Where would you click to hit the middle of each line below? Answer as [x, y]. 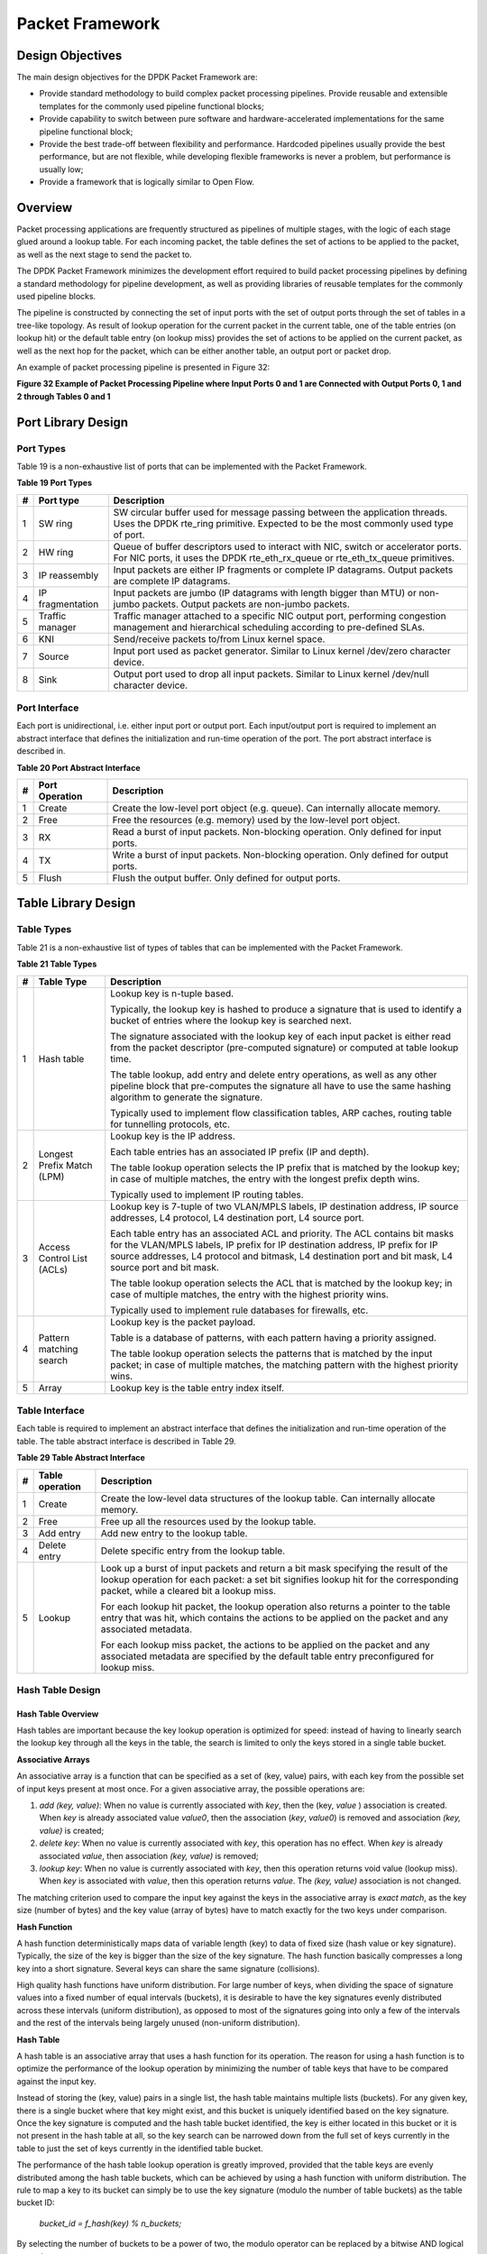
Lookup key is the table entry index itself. [197, 1388]
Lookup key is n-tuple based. [172, 994]
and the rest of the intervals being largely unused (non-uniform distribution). [159, 2023]
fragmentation [69, 604]
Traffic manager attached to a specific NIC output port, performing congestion [280, 616]
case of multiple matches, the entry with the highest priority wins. [249, 1294]
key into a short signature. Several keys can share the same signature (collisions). [168, 1968]
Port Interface [48, 708]
